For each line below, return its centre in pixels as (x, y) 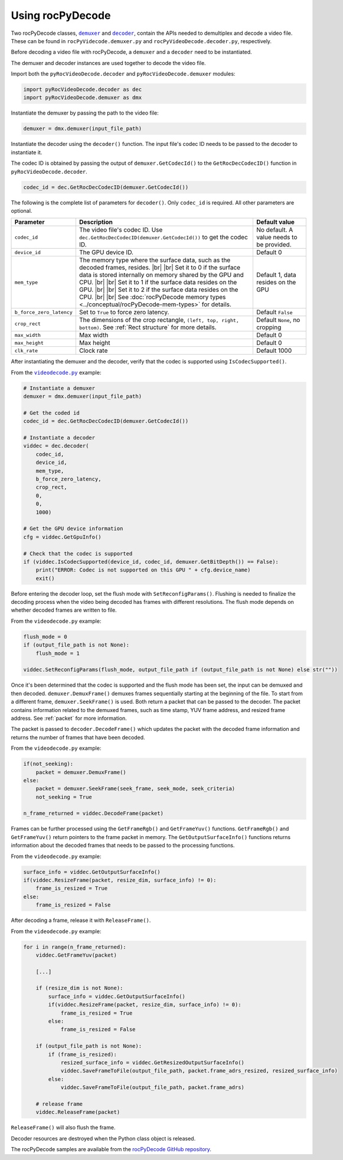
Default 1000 (274, 350)
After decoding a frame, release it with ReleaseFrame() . (81, 920)
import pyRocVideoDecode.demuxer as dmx (82, 98)
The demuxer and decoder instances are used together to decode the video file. (108, 63)
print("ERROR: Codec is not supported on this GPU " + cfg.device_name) (143, 570)
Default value (275, 222)
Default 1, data (276, 275)
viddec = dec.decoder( (56, 446)
